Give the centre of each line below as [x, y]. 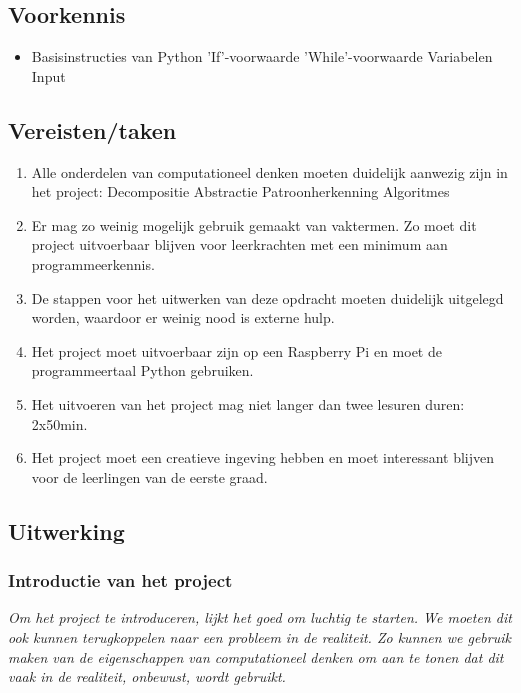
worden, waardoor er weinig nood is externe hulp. [183, 317]
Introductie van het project [120, 580]
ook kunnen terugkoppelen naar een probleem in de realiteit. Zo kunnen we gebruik [259, 636]
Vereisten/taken [92, 129]
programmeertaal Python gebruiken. [142, 370]
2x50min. [59, 423]
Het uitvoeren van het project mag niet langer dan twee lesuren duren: [248, 403]
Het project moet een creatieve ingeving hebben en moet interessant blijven [263, 457]
